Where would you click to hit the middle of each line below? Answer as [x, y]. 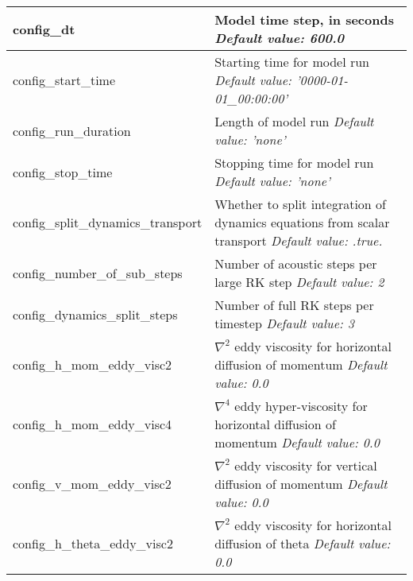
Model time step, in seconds [304, 19]
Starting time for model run [292, 62]
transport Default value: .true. [299, 240]
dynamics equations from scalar [302, 222]
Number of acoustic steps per [296, 263]
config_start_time [64, 80]
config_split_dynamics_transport [108, 222]
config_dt [44, 29]
